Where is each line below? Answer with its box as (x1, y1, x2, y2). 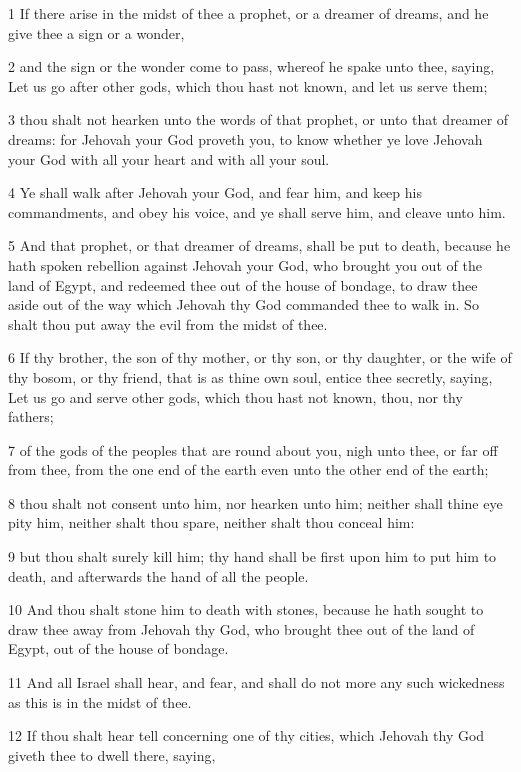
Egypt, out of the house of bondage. (8, 638, 229, 659)
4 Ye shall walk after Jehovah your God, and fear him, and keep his (8, 182, 422, 203)
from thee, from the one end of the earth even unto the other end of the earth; (8, 459, 489, 480)
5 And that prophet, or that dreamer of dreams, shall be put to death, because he (8, 235, 511, 256)
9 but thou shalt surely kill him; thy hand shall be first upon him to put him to (8, 546, 497, 567)
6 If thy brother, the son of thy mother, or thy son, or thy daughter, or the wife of (8, 347, 512, 368)
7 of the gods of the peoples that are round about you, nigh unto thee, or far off (8, 439, 498, 460)
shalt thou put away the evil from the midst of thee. (8, 313, 328, 334)
